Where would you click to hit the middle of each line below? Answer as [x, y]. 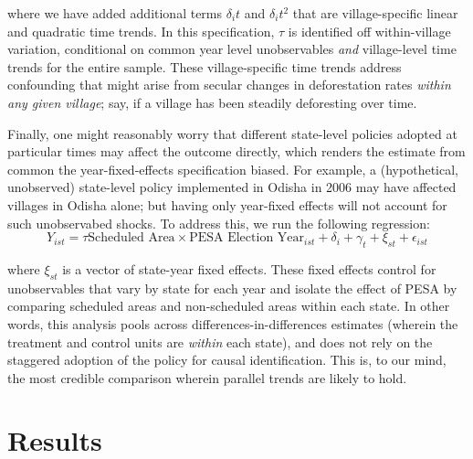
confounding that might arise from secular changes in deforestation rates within [229, 85]
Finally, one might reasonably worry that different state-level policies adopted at [232, 133]
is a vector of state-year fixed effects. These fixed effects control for [249, 268]
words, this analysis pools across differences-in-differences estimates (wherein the [233, 323]
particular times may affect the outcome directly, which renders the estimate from [236, 151]
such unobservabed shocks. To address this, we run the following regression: [219, 223]
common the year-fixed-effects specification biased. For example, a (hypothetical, [233, 169]
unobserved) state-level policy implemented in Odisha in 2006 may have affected [232, 187]
